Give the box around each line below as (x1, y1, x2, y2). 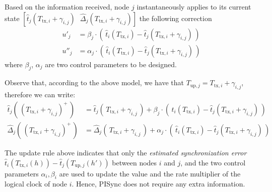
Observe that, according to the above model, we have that (5, 77, 184, 88)
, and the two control (180, 157, 246, 167)
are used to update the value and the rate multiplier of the (59, 168, 241, 178)
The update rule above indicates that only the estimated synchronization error (5, 147, 247, 157)
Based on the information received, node (5, 2, 129, 12)
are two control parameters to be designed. (45, 59, 177, 69)
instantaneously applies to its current (137, 2, 251, 12)
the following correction (139, 13, 212, 23)
